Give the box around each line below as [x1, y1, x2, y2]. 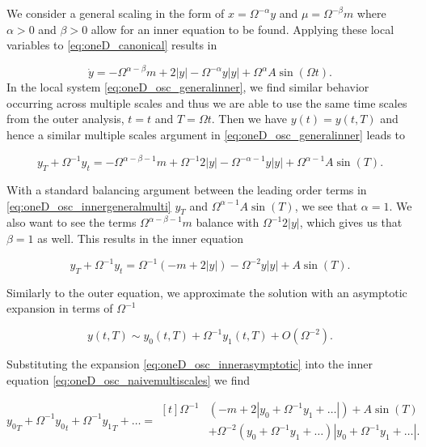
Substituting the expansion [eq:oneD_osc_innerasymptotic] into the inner [6, 355, 373, 372]
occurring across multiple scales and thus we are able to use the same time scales [6, 94, 407, 111]
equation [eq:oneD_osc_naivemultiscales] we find [6, 371, 251, 388]
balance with [196, 214, 259, 231]
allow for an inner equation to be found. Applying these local [91, 20, 394, 37]
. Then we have [211, 110, 288, 127]
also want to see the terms [6, 214, 137, 231]
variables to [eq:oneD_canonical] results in [6, 36, 217, 53]
